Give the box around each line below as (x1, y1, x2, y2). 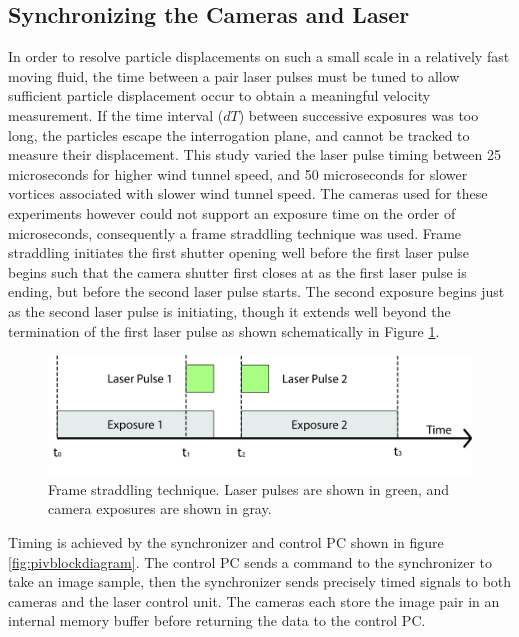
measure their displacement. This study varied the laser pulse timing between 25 (8, 144, 501, 165)
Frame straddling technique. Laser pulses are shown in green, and (48, 478, 450, 499)
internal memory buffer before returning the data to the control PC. (8, 610, 426, 631)
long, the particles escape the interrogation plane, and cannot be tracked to (8, 124, 470, 145)
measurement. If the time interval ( (8, 104, 224, 125)
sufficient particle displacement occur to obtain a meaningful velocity (8, 85, 431, 106)
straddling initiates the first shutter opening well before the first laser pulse (8, 242, 469, 263)
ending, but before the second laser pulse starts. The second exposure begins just (8, 281, 505, 302)
